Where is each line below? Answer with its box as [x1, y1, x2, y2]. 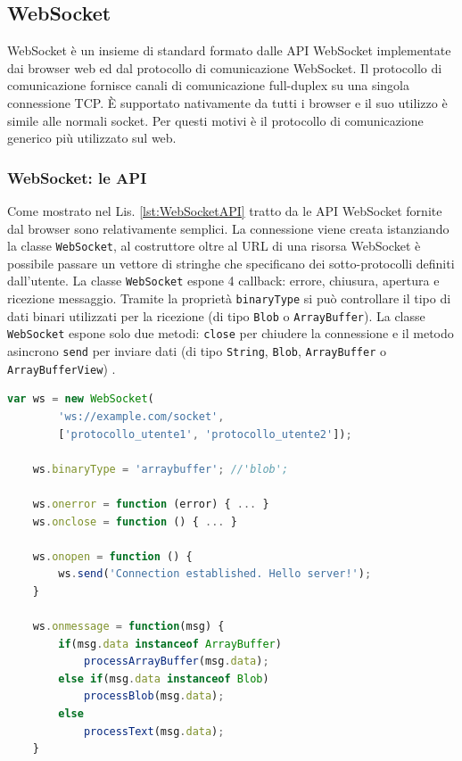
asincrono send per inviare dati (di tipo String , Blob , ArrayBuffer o [7, 342, 387, 360]
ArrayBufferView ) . [7, 359, 116, 377]
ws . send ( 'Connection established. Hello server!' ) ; [58, 567, 372, 581]
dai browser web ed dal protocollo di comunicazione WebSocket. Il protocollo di [7, 58, 442, 77]
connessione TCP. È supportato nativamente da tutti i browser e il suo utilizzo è [7, 93, 448, 112]
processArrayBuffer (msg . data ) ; [83, 655, 269, 668]
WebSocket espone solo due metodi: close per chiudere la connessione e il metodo [7, 324, 454, 343]
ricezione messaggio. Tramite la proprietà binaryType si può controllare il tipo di [7, 289, 451, 308]
